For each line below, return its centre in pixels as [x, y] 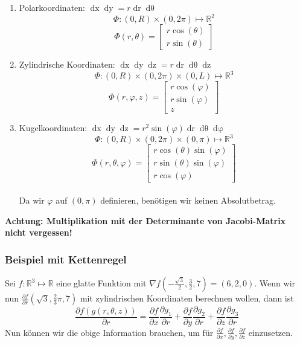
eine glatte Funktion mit [101, 283]
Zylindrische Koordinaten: [67, 64]
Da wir [32, 200]
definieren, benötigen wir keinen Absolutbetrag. [188, 200]
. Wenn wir [275, 283]
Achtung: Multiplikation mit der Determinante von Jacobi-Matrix [145, 220]
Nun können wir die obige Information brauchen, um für [109, 332]
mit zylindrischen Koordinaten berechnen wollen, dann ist [187, 298]
